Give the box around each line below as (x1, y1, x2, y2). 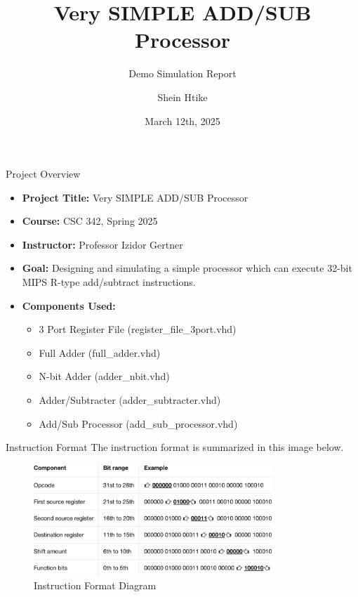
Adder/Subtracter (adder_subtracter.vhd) (39, 393, 221, 407)
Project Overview (6, 166, 81, 181)
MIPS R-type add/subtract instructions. (22, 275, 196, 289)
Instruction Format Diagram (34, 578, 157, 593)
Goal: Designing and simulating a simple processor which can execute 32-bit (22, 261, 352, 275)
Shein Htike (157, 89, 208, 104)
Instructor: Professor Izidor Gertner (22, 237, 183, 251)
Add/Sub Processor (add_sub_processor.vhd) (39, 416, 238, 431)
